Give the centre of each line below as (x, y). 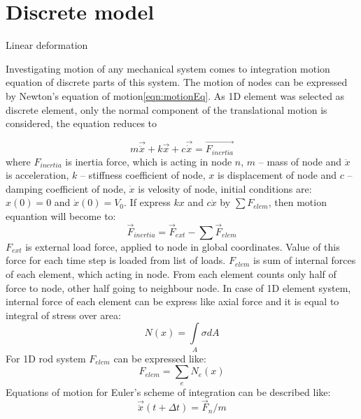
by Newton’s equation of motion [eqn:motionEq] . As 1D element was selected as (175, 95)
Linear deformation (47, 45)
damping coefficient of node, (66, 188)
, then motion (297, 202)
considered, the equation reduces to (82, 123)
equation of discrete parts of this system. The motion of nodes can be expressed (177, 82)
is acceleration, (37, 175)
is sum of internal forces (305, 260)
